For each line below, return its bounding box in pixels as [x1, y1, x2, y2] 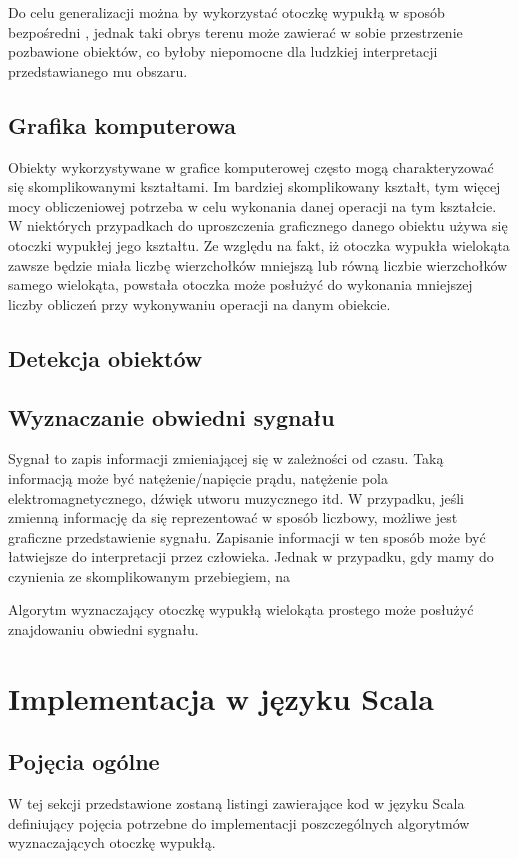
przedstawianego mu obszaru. [8, 60, 188, 81]
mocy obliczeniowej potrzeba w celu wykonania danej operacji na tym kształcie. [8, 195, 497, 216]
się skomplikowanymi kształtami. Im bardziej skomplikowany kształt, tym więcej [8, 176, 501, 197]
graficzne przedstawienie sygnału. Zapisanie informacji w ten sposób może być [8, 526, 486, 547]
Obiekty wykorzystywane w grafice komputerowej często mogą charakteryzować [8, 156, 494, 177]
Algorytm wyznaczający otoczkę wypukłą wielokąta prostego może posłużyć [8, 599, 474, 620]
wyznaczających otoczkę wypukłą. [8, 832, 216, 853]
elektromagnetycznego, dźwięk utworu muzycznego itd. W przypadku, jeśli [8, 487, 464, 508]
